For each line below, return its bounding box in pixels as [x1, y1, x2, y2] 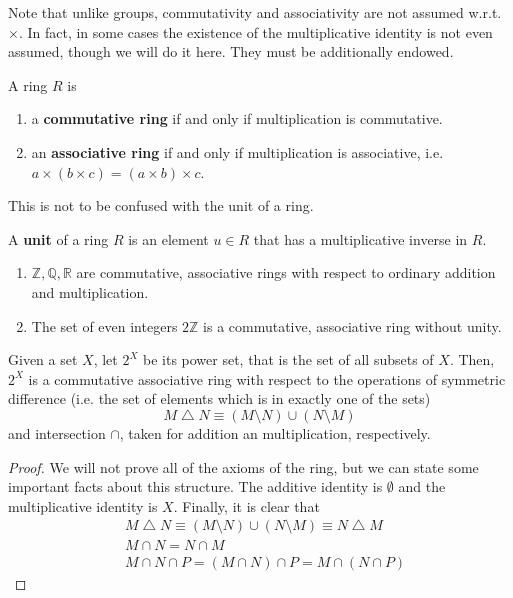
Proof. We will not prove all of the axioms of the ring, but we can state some [8, 456, 479, 477]
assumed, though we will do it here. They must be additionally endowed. [8, 41, 454, 62]
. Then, [449, 349, 495, 370]
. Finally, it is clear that [173, 495, 320, 516]
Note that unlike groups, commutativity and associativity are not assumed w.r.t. [8, 2, 502, 22]
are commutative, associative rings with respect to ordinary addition [76, 262, 496, 283]
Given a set [8, 349, 78, 370]
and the [398, 476, 446, 497]
